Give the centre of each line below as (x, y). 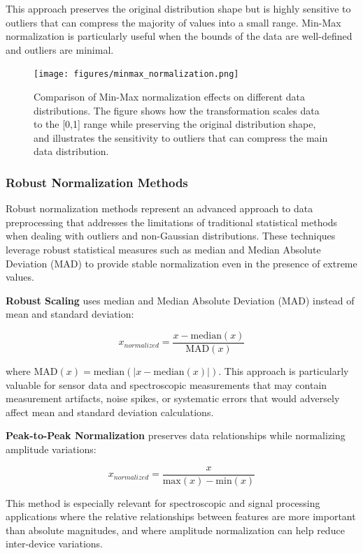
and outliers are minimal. (60, 49)
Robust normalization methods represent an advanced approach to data (159, 208)
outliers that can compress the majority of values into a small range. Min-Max (173, 22)
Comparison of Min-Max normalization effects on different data (169, 97)
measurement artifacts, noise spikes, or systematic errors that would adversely (173, 398)
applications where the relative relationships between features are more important (181, 516)
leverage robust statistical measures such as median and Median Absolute (163, 249)
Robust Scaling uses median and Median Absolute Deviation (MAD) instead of (180, 300)
